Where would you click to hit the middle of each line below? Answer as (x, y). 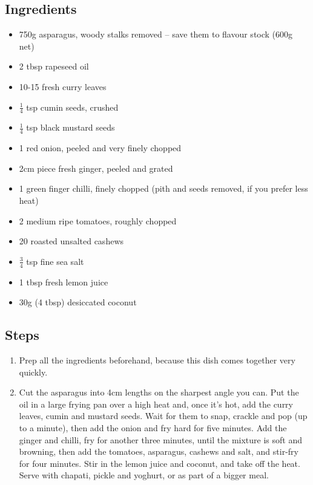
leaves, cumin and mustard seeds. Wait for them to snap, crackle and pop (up (163, 416)
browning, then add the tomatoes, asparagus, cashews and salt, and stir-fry (159, 451)
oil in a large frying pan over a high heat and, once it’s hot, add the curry (156, 404)
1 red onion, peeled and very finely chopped (100, 148)
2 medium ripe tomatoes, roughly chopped (98, 220)
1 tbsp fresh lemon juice (64, 282)
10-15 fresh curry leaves (63, 86)
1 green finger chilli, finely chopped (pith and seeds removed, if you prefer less (163, 188)
